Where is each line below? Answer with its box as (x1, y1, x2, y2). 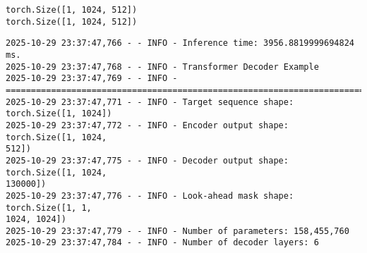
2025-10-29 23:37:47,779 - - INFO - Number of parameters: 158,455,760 (6, 226, 349, 236)
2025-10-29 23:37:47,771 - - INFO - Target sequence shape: (6, 97, 294, 107)
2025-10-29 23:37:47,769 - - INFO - (6, 73, 178, 84)
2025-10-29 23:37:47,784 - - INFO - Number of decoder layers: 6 (6, 237, 319, 248)
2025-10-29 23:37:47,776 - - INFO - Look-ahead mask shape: (6, 190, 294, 201)
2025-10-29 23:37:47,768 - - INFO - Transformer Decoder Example (6, 61, 319, 72)
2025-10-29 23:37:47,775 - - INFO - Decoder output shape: (6, 155, 289, 166)
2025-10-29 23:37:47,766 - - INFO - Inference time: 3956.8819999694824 (6, 38, 354, 49)
